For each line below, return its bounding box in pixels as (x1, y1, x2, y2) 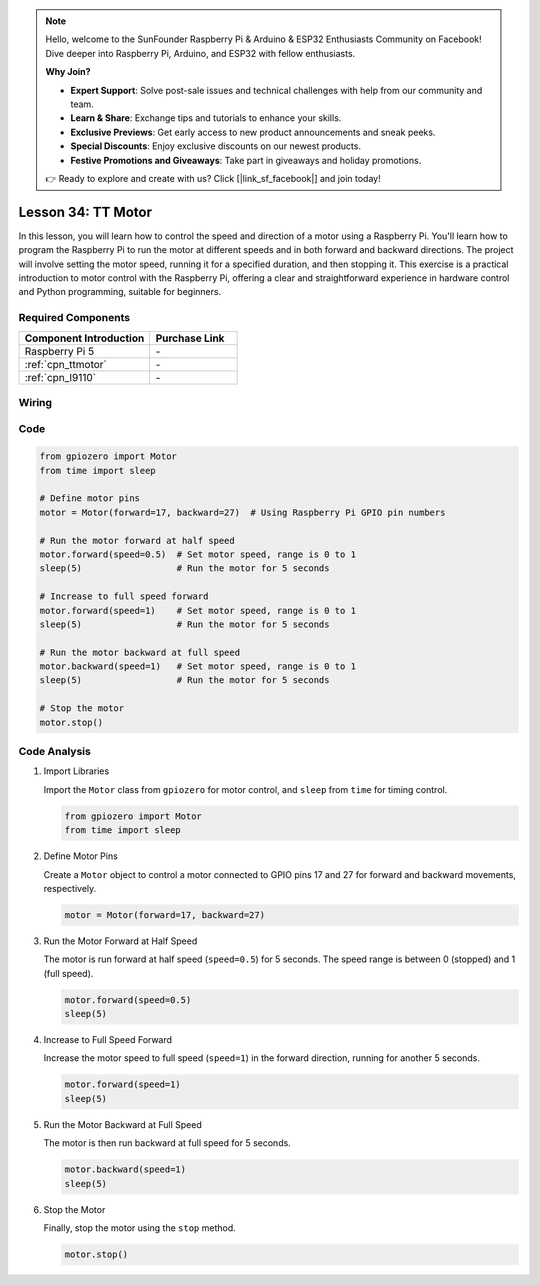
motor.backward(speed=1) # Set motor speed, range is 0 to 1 (39, 661, 357, 672)
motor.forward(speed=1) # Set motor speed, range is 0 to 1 (39, 605, 357, 616)
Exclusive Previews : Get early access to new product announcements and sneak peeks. (70, 126, 436, 138)
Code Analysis (18, 745, 92, 759)
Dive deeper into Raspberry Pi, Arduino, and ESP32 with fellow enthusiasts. (45, 47, 356, 59)
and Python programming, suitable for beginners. (18, 286, 222, 298)
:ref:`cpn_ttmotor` (24, 357, 107, 371)
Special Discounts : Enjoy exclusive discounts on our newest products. (70, 140, 362, 152)
